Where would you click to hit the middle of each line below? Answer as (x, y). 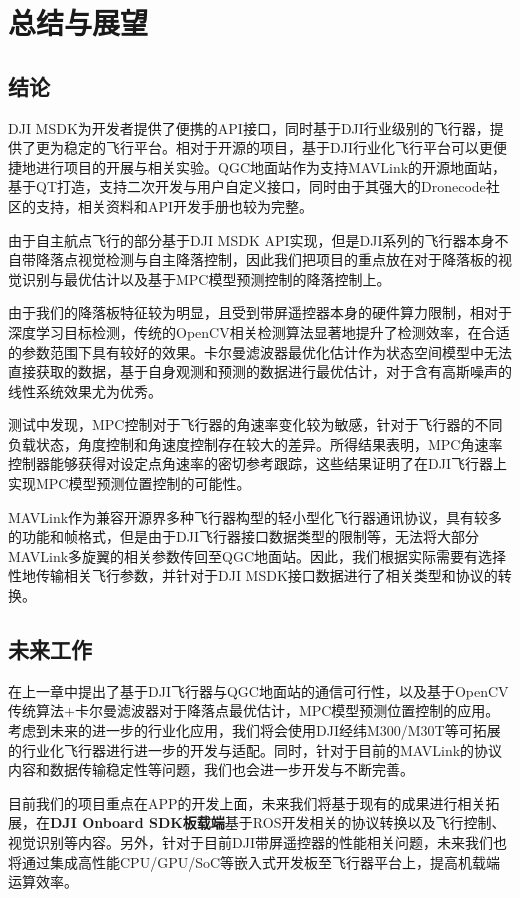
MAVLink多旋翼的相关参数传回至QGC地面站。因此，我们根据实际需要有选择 (257, 555)
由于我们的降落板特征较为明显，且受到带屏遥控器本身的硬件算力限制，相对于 (260, 312)
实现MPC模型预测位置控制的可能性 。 (129, 483)
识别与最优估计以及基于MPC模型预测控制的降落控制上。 (206, 278)
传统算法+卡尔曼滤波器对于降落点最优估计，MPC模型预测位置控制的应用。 (254, 710)
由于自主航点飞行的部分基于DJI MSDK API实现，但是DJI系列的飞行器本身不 (258, 239)
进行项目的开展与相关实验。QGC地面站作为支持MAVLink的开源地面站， (271, 166)
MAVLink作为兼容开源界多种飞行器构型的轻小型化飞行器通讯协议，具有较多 (255, 516)
